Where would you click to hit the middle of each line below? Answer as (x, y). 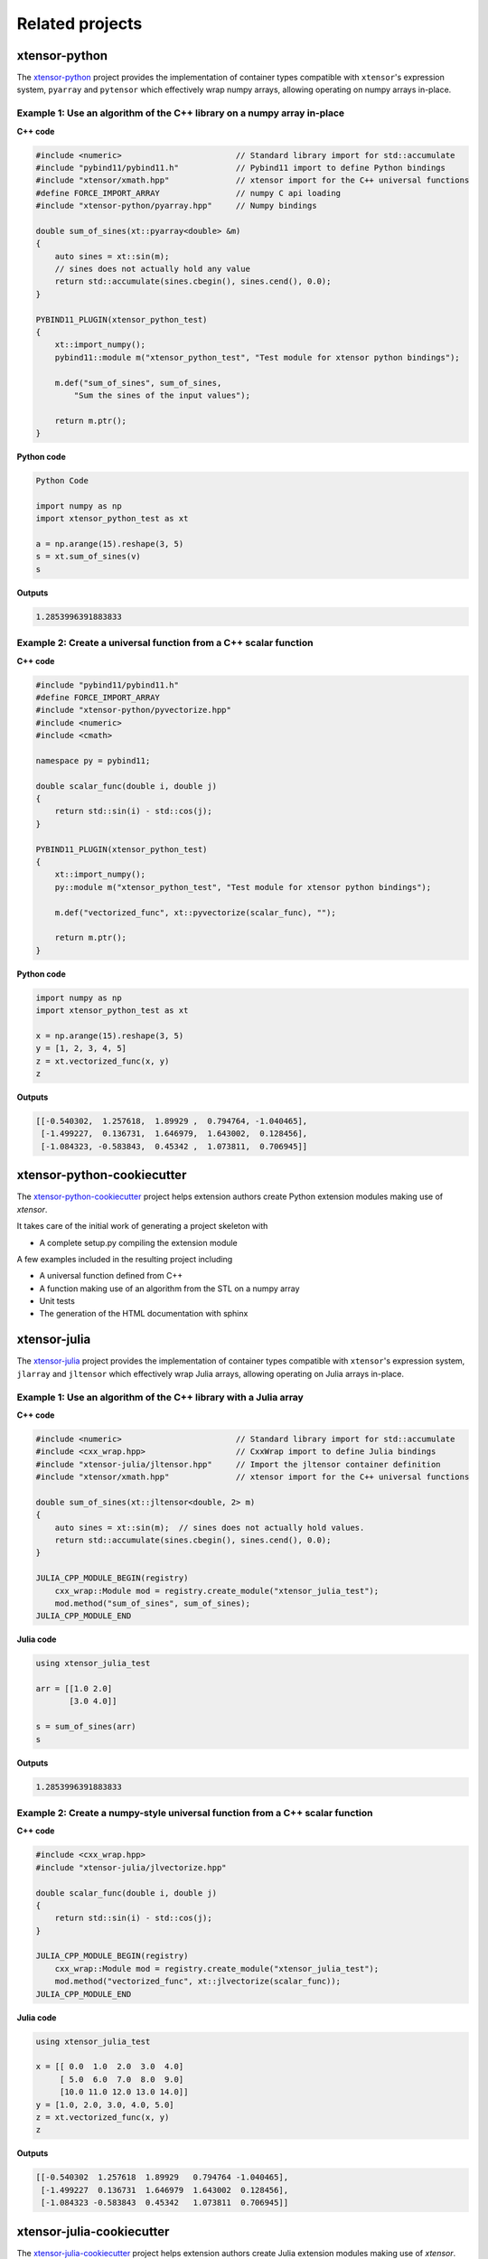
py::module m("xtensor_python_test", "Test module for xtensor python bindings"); (243, 887)
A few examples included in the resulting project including (125, 1259)
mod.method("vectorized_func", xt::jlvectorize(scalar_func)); (198, 1982)
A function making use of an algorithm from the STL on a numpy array (169, 1289)
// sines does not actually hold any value (152, 269)
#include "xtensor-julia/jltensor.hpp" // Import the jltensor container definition (239, 1464)
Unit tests (57, 1301)
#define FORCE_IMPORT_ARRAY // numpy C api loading (188, 193)
